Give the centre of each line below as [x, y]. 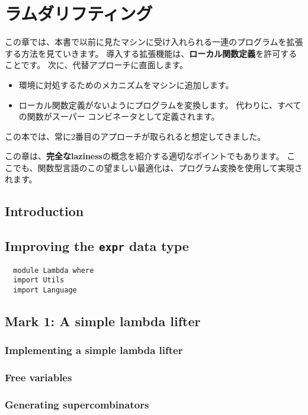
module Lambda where [54, 270]
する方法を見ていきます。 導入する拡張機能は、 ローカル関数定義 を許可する [151, 53]
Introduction [44, 211]
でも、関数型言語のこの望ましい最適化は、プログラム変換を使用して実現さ [158, 167]
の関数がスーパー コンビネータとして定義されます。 [119, 116]
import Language [45, 290]
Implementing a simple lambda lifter [94, 350]
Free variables [38, 377]
